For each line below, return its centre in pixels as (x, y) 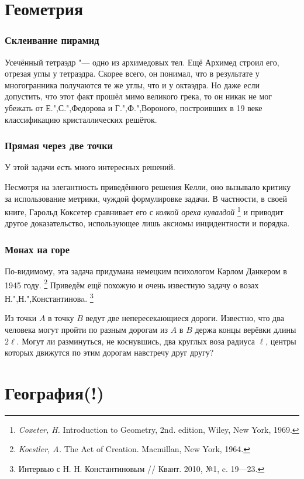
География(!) (54, 392)
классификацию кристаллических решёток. (81, 119)
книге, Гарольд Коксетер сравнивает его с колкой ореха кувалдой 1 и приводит (144, 211)
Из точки (21, 318)
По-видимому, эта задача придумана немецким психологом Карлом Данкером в (146, 271)
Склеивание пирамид (52, 40)
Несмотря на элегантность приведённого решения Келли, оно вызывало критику (148, 186)
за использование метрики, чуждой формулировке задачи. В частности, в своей (146, 198)
